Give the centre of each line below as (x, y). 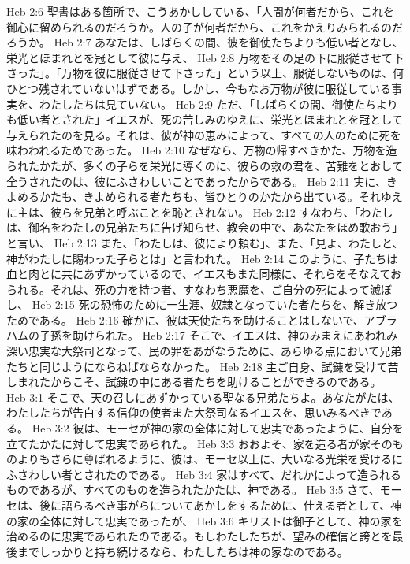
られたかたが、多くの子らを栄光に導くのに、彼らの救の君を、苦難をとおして (205, 165)
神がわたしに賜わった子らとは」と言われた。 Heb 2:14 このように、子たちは (202, 258)
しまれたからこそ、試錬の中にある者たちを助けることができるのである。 (194, 382)
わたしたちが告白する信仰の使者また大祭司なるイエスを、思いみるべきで (194, 412)
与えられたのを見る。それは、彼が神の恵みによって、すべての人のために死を (204, 134)
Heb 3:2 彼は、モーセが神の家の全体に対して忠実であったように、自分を (218, 428)
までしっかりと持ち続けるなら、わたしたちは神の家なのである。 (183, 551)
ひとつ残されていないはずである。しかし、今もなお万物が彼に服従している (199, 88)
